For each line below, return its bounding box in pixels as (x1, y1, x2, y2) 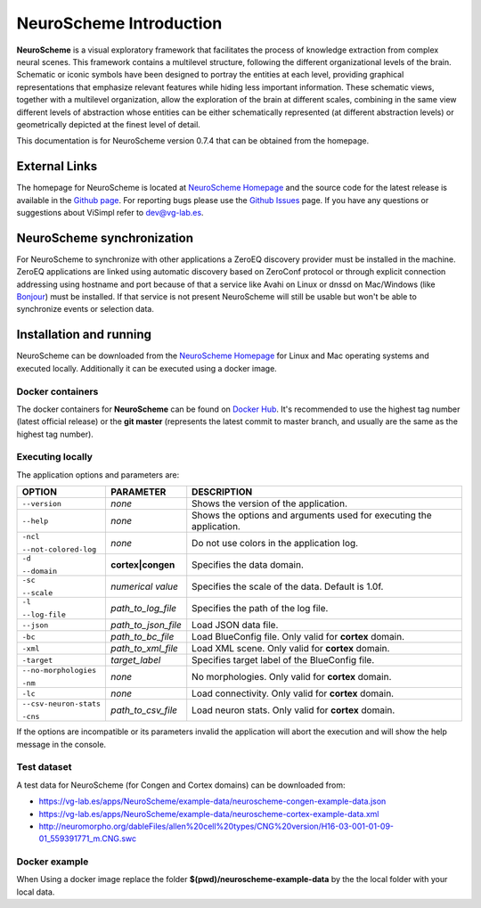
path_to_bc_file (110, 631, 175, 643)
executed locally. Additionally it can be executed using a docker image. (16, 363, 278, 373)
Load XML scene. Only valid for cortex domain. (192, 642, 390, 655)
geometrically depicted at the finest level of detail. (16, 119, 200, 129)
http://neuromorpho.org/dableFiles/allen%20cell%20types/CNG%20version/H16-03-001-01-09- (38, 821, 395, 831)
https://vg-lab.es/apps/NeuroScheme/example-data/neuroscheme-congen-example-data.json (38, 796, 387, 806)
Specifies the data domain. (192, 559, 305, 571)
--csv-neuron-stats (21, 699, 102, 708)
